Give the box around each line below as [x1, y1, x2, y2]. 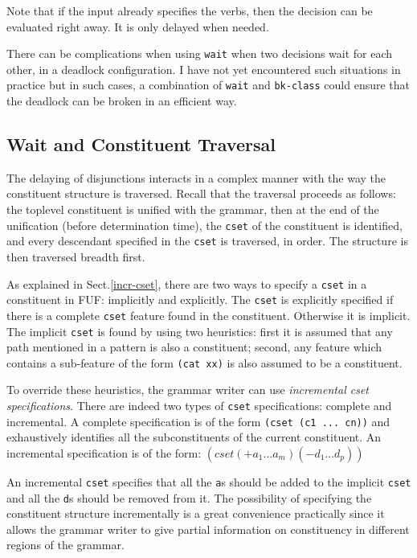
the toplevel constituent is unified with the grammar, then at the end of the [6, 201, 379, 218]
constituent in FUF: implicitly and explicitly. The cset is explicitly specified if [6, 291, 394, 308]
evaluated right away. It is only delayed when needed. [6, 18, 269, 35]
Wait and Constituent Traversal [6, 132, 276, 157]
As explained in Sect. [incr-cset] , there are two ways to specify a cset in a [6, 275, 367, 292]
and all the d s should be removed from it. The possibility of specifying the [6, 489, 372, 506]
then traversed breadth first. [6, 248, 145, 265]
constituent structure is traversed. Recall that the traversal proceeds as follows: [6, 185, 396, 202]
